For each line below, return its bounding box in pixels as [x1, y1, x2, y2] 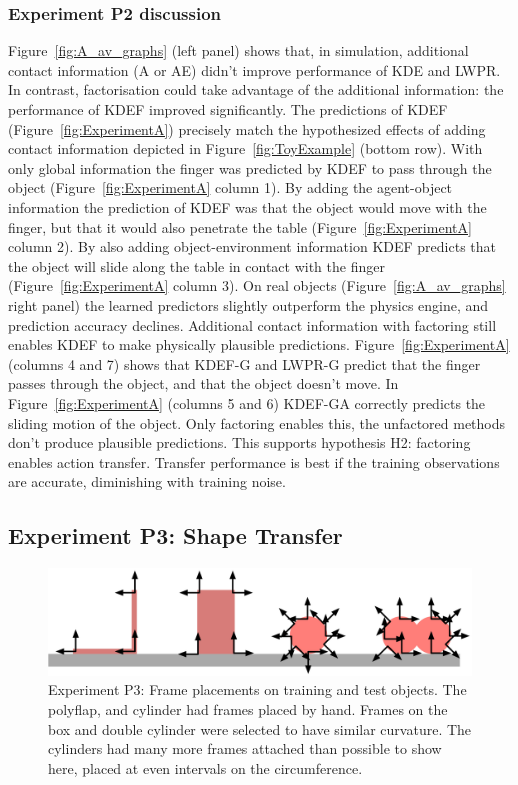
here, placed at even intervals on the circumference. [48, 757, 363, 778]
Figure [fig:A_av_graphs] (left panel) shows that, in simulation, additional [8, 40, 469, 61]
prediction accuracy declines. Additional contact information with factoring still [8, 314, 497, 335]
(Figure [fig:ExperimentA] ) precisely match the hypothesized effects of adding [8, 118, 486, 139]
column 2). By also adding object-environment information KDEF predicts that [8, 236, 496, 257]
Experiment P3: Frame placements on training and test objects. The [48, 679, 467, 700]
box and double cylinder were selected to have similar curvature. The [48, 718, 472, 739]
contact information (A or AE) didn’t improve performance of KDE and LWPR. [8, 59, 501, 80]
